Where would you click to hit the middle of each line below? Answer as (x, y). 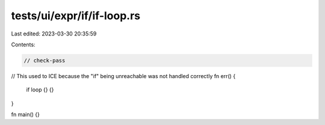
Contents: (23, 44)
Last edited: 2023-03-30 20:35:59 (54, 34)
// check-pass (45, 60)
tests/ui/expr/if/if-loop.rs (76, 16)
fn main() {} (26, 115)
